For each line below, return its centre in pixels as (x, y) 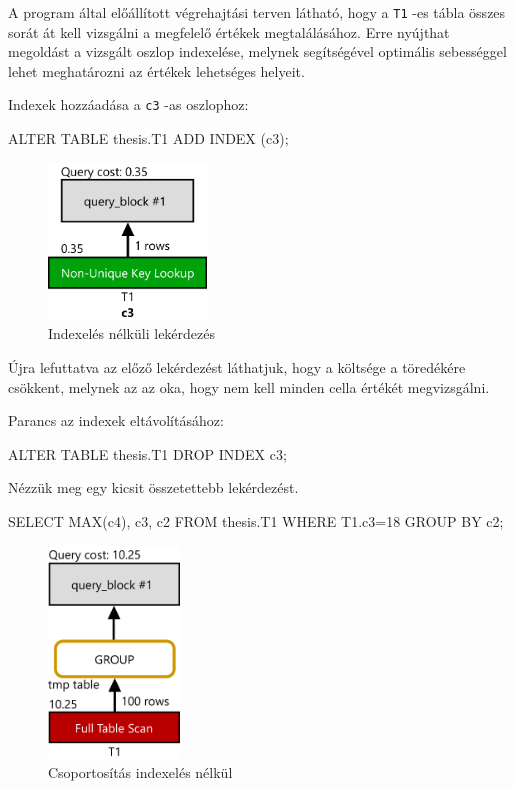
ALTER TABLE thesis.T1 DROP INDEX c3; (147, 453)
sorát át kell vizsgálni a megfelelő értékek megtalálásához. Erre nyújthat (229, 31)
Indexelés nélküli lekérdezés (132, 333)
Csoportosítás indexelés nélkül (140, 772)
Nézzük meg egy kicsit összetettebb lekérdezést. (153, 487)
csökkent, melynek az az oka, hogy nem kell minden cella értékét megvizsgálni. (249, 386)
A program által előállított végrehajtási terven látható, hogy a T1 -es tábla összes (257, 12)
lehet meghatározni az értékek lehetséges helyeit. (156, 70)
